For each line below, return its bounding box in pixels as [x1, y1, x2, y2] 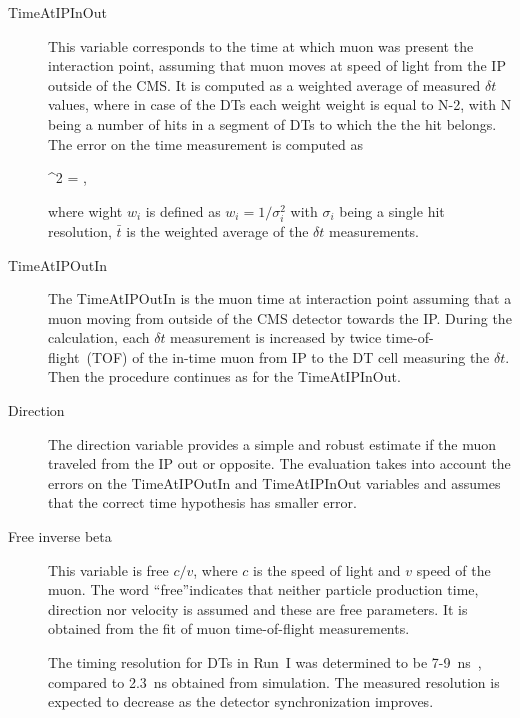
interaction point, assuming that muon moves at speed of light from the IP [48, 55, 506, 76]
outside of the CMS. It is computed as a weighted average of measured [48, 74, 481, 95]
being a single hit [339, 200, 445, 221]
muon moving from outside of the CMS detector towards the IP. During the [48, 307, 512, 328]
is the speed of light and [253, 559, 401, 580]
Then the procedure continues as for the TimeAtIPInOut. [48, 366, 401, 387]
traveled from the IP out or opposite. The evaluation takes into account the [48, 453, 511, 474]
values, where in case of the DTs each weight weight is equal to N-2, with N [48, 94, 512, 115]
